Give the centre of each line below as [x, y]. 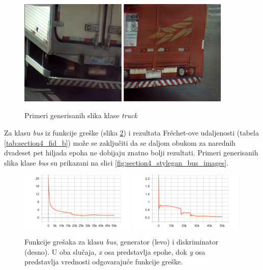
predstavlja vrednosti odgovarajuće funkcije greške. [104, 262]
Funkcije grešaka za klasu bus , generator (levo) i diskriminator [122, 242]
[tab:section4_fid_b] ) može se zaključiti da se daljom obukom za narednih [120, 142]
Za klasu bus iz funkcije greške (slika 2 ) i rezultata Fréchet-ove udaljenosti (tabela [131, 132]
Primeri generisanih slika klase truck [81, 115]
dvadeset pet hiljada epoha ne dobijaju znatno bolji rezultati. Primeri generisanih [131, 153]
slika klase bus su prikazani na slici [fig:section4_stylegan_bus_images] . [116, 162]
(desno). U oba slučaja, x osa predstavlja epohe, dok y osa [115, 251]
